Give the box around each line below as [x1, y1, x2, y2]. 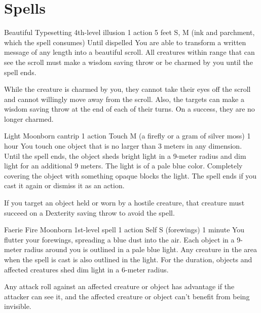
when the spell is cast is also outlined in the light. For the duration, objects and [4, 254, 252, 264]
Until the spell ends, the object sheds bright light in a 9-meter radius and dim [4, 150, 246, 161]
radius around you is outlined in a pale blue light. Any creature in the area [24, 244, 257, 255]
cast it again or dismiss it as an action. [4, 180, 125, 191]
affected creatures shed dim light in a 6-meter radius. [4, 264, 169, 274]
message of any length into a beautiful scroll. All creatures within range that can [4, 47, 255, 57]
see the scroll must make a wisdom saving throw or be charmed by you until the [4, 56, 253, 67]
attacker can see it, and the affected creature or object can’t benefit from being [4, 291, 250, 301]
